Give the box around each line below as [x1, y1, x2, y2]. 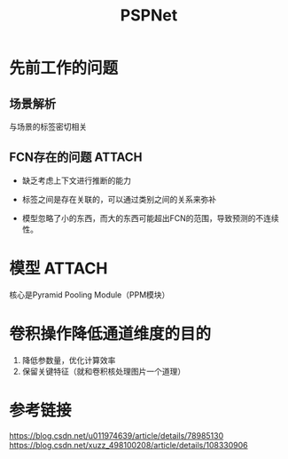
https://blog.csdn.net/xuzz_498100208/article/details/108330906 [9, 439, 248, 450]
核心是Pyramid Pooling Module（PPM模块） [9, 289, 170, 300]
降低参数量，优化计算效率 [21, 354, 116, 365]
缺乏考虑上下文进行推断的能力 [21, 175, 131, 186]
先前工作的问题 [9, 59, 119, 78]
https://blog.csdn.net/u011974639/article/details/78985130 [9, 430, 224, 440]
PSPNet [120, 5, 178, 26]
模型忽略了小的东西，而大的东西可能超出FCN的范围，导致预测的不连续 [21, 212, 279, 223]
